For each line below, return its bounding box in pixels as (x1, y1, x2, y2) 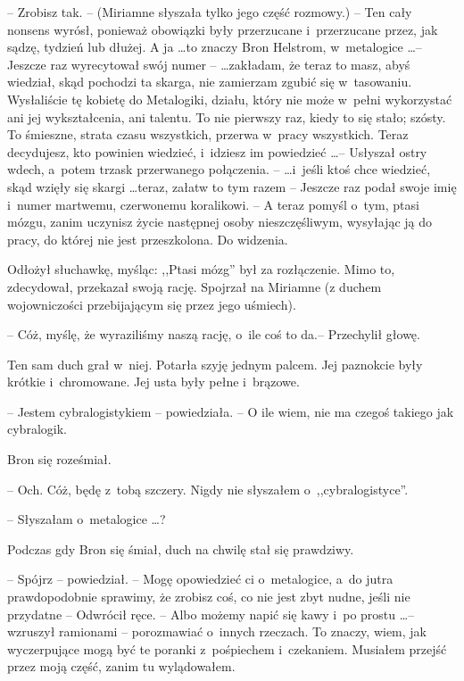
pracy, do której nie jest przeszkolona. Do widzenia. (7, 229, 288, 248)
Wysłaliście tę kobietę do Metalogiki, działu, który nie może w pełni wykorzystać (7, 89, 452, 108)
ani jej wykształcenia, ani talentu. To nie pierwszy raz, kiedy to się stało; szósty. (7, 107, 446, 126)
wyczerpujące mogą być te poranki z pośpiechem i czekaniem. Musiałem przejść (7, 639, 447, 658)
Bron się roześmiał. (7, 450, 112, 469)
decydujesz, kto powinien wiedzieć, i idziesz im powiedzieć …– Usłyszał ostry (7, 142, 427, 161)
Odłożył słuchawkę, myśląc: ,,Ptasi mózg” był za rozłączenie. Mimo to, (7, 260, 395, 278)
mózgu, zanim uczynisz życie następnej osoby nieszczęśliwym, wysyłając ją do (7, 212, 433, 231)
